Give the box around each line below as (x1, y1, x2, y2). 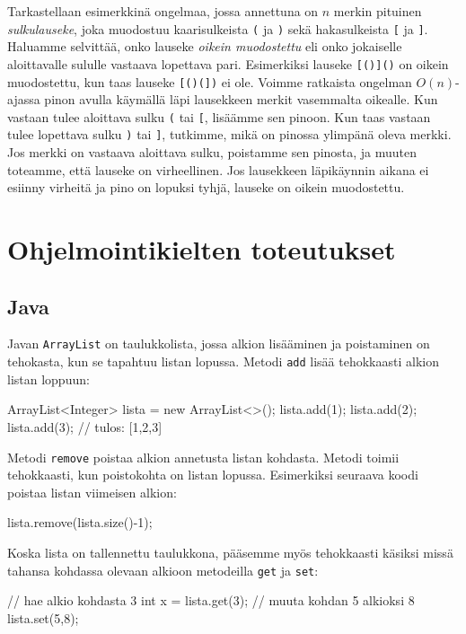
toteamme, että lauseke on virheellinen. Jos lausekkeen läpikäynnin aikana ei (7, 160, 429, 179)
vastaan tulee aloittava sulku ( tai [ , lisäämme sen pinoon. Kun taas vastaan (7, 107, 431, 126)
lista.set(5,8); (7, 608, 79, 627)
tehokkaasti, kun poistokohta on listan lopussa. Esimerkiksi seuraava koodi (7, 465, 418, 484)
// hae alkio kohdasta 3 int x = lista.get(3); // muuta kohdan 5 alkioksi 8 (7, 591, 415, 610)
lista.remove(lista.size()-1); (7, 513, 153, 532)
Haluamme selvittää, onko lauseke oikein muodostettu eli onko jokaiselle (7, 37, 402, 56)
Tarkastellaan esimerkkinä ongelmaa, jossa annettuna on (7, 2, 319, 20)
